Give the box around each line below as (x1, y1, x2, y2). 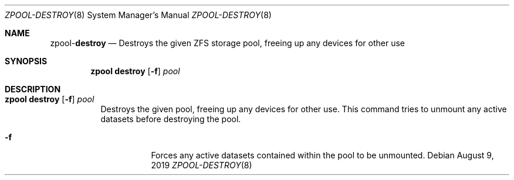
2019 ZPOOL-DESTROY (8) (151, 160, 252, 170)
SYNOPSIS (5, 56, 48, 66)
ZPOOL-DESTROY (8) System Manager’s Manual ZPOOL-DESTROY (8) (5, 10, 272, 20)
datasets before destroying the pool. (100, 114, 241, 124)
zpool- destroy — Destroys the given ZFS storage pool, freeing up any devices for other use (50, 38, 405, 48)
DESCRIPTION (5, 84, 61, 94)
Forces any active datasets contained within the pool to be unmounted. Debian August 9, (151, 150, 494, 160)
